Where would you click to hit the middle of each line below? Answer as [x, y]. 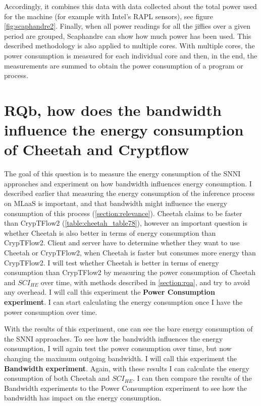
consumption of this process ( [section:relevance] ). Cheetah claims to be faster [123, 213]
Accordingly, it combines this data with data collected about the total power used [130, 6]
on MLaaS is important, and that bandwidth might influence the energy [116, 203]
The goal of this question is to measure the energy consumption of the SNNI [122, 174]
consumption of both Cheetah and [57, 378]
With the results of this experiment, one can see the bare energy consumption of [128, 329]
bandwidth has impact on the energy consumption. [83, 398]
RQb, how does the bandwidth [113, 110]
